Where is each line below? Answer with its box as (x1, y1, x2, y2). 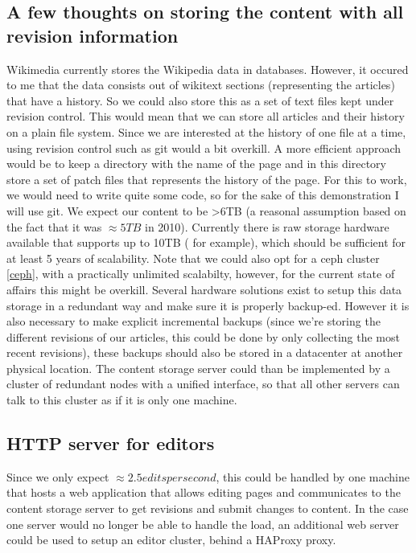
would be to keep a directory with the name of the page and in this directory (6, 155, 386, 172)
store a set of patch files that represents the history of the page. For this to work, (6, 170, 407, 187)
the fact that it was (6, 218, 102, 235)
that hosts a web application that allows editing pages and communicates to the (6, 484, 401, 501)
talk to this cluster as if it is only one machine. (6, 391, 237, 408)
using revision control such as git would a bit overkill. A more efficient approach (6, 139, 402, 156)
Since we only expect (6, 468, 109, 485)
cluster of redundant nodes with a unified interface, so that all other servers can (6, 375, 400, 392)
